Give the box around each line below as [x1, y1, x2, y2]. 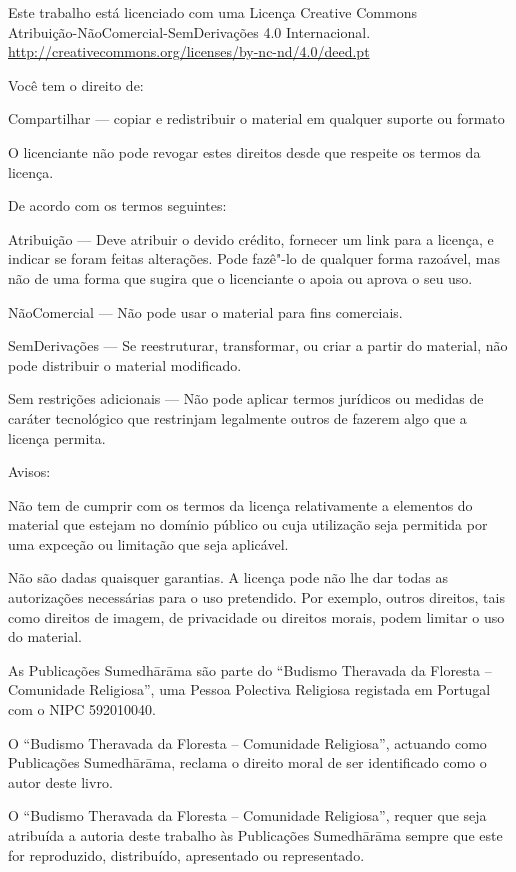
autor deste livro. [8, 771, 113, 792]
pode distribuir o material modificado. [8, 354, 242, 375]
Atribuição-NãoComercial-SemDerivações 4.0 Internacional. [8, 21, 371, 42]
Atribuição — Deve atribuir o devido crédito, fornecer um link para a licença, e [8, 228, 494, 249]
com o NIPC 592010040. [8, 699, 156, 720]
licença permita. [8, 427, 106, 448]
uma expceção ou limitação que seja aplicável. [8, 533, 289, 554]
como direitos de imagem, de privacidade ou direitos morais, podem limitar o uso [8, 606, 505, 627]
